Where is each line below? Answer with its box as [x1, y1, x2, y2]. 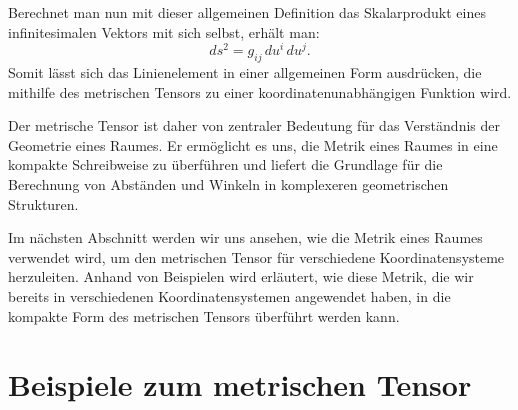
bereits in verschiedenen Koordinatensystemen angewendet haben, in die [8, 286, 451, 306]
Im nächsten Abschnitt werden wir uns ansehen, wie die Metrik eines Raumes [8, 227, 483, 248]
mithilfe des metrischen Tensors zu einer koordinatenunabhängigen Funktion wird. [8, 81, 512, 102]
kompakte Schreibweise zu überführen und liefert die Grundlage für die [8, 154, 443, 175]
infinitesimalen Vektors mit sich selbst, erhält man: [8, 21, 320, 42]
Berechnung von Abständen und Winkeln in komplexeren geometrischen [8, 174, 449, 195]
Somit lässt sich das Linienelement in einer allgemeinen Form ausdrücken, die [8, 62, 482, 83]
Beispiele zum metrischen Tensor [8, 364, 472, 405]
